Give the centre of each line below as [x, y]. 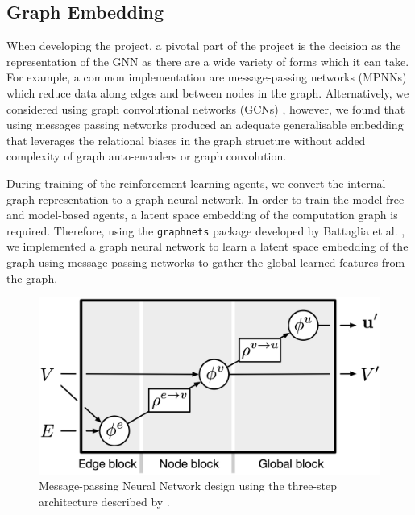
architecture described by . [104, 501]
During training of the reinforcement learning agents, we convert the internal [196, 183]
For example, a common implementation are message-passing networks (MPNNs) [207, 77]
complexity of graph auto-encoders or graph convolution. [147, 156]
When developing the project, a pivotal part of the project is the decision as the [204, 46]
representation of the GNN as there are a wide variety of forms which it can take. [208, 61]
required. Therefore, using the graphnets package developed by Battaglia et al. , [206, 230]
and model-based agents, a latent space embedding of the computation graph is [202, 215]
